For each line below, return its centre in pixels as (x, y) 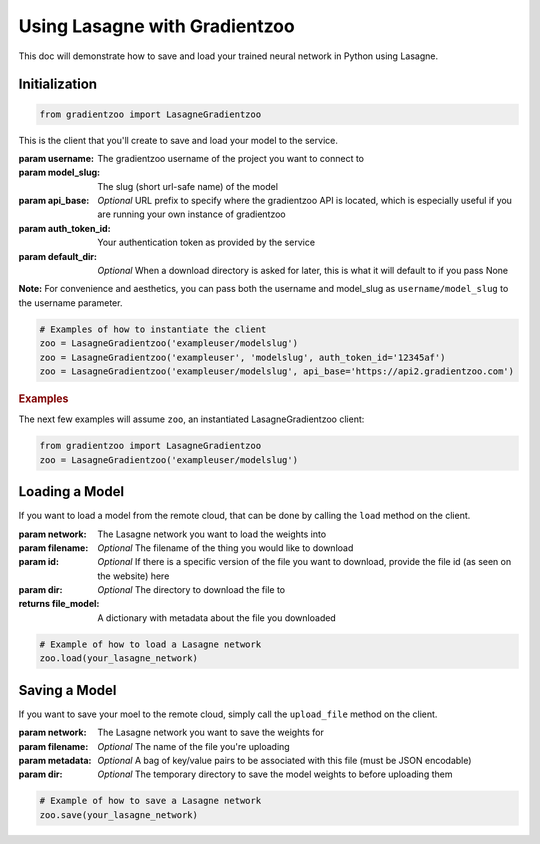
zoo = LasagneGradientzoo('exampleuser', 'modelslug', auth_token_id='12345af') (242, 357)
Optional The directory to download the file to (191, 590)
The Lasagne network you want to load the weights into (212, 534)
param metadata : (55, 760)
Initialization (58, 84)
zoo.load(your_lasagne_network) (119, 658)
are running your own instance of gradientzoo (192, 214)
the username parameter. (70, 302)
